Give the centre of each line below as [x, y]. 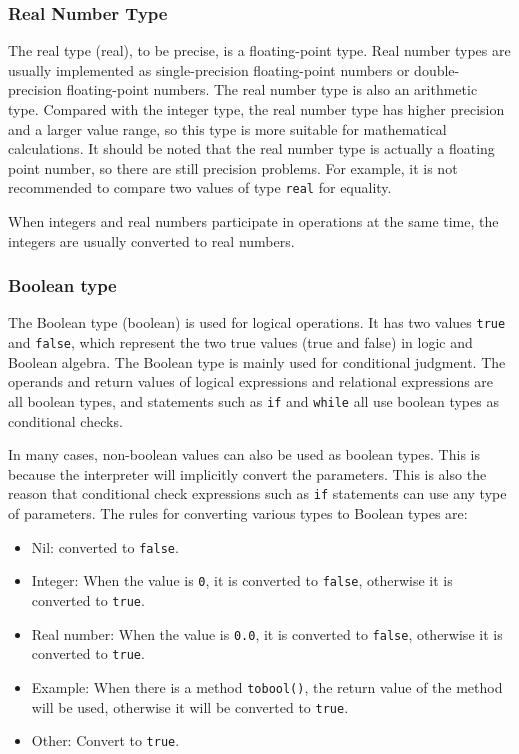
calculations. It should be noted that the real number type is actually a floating [251, 148]
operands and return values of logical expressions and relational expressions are [251, 381]
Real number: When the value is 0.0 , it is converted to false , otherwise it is [267, 633]
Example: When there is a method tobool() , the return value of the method [267, 686]
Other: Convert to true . [105, 740]
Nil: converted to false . [105, 546]
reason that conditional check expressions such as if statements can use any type [257, 493]
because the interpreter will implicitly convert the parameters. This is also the [247, 473]
